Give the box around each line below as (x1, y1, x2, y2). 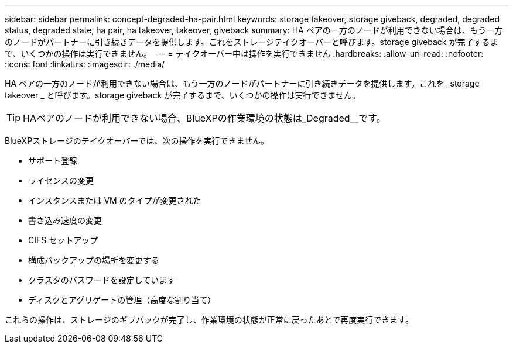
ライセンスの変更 (28, 175, 94, 185)
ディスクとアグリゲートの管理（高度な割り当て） (28, 295, 216, 305)
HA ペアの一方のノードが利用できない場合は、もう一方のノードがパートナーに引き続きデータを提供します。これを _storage (5, 78, 480, 88)
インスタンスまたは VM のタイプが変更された (28, 195, 201, 205)
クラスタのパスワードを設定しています (28, 275, 176, 285)
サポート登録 (28, 156, 77, 166)
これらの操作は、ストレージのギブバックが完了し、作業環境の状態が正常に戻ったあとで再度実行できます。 (5, 315, 413, 325)
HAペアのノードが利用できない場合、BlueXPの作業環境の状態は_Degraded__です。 (23, 112, 386, 124)
